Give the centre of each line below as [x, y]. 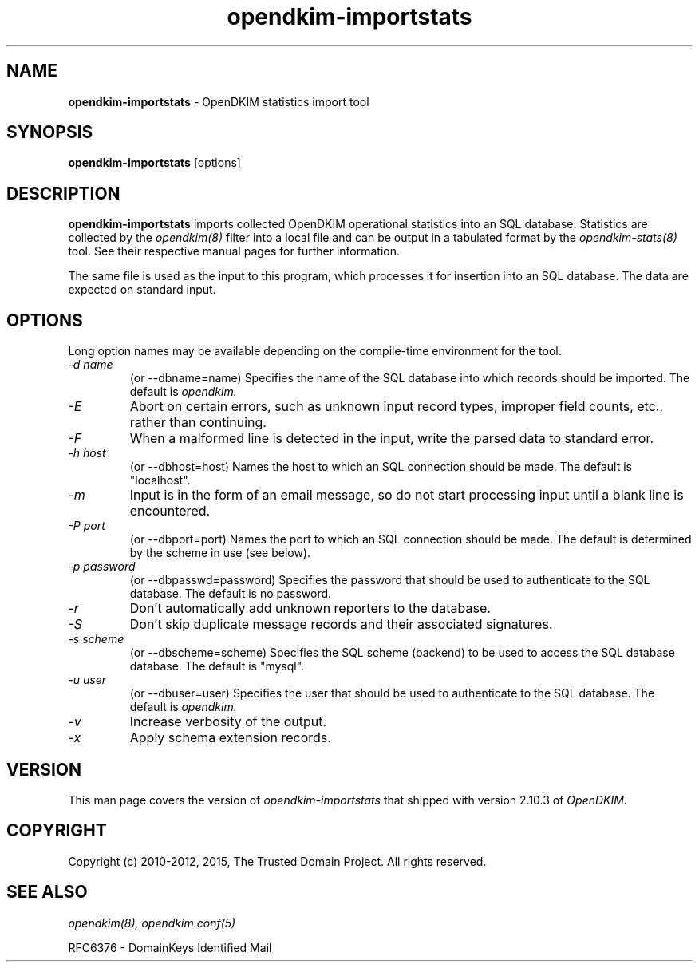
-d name [91, 365]
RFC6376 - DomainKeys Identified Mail [170, 947]
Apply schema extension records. [230, 738]
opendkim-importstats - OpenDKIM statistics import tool [219, 101]
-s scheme [96, 639]
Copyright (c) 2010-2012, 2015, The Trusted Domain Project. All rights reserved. [277, 861]
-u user [87, 680]
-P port [87, 526]
